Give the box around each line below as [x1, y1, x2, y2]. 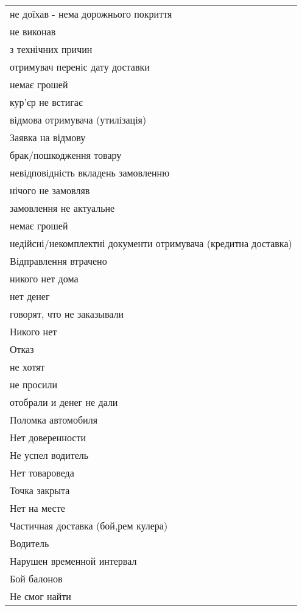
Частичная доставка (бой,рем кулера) [10, 518, 168, 532]
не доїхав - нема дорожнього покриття [10, 7, 172, 21]
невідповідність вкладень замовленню [10, 166, 170, 180]
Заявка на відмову [10, 130, 86, 144]
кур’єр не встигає [10, 95, 83, 109]
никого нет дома [10, 271, 79, 285]
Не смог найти [10, 589, 71, 603]
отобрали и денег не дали [10, 395, 118, 409]
